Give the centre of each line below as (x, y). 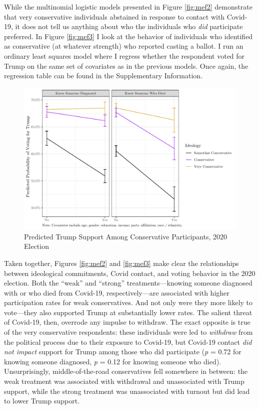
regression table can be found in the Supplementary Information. (103, 76)
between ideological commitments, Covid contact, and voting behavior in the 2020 (130, 273)
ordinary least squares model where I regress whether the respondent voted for (124, 55)
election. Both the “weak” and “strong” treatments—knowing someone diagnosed (128, 283)
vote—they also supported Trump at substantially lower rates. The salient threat (128, 312)
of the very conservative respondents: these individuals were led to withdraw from (128, 332)
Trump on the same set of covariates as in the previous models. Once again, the (126, 65)
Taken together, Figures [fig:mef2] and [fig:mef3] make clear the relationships (121, 263)
